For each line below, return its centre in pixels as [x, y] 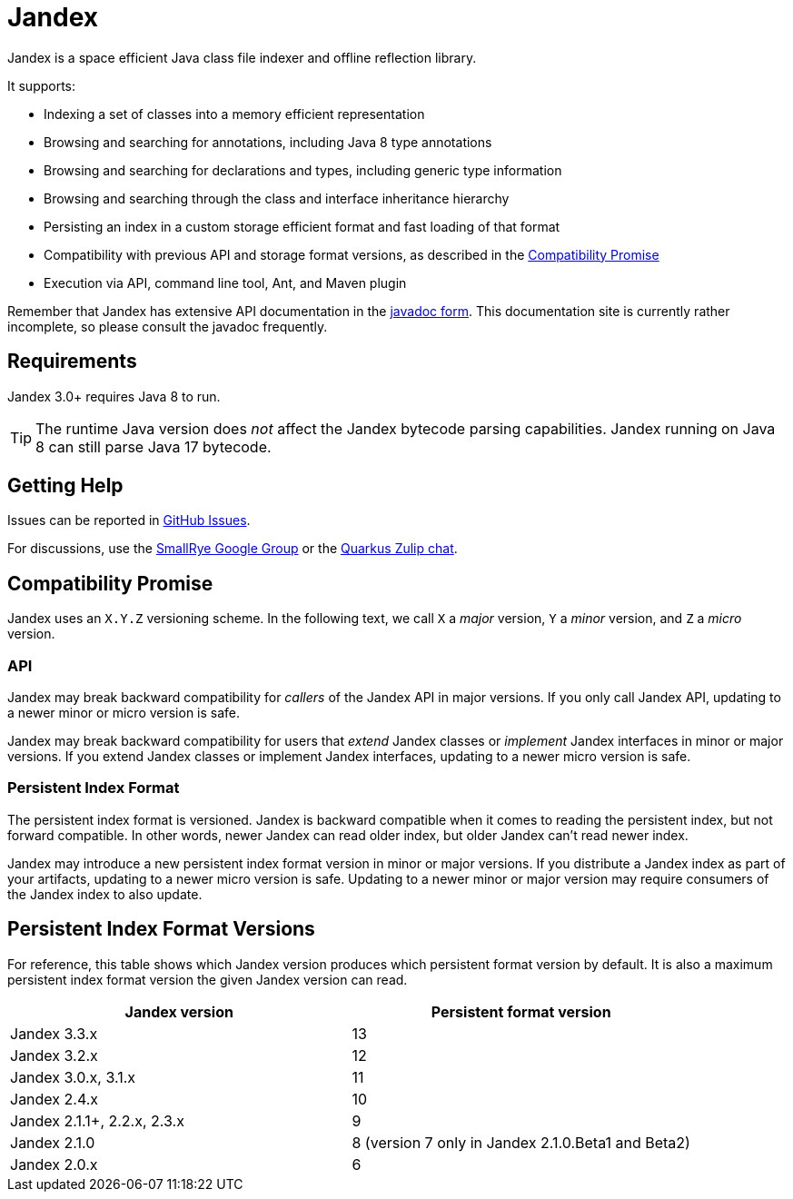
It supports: [42, 85]
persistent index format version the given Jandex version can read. [208, 979]
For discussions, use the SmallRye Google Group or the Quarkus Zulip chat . [233, 549]
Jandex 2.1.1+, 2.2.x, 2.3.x [97, 1120]
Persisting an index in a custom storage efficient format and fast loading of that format [302, 226]
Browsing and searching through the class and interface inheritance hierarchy [277, 198]
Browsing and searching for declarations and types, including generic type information [303, 170]
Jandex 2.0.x [54, 1164]
